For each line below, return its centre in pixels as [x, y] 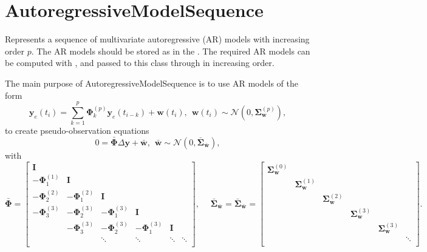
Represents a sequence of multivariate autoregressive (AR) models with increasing [157, 39]
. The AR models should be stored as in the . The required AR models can [171, 51]
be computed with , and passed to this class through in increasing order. [140, 63]
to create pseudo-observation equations [77, 131]
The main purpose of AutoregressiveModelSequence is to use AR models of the [152, 83]
